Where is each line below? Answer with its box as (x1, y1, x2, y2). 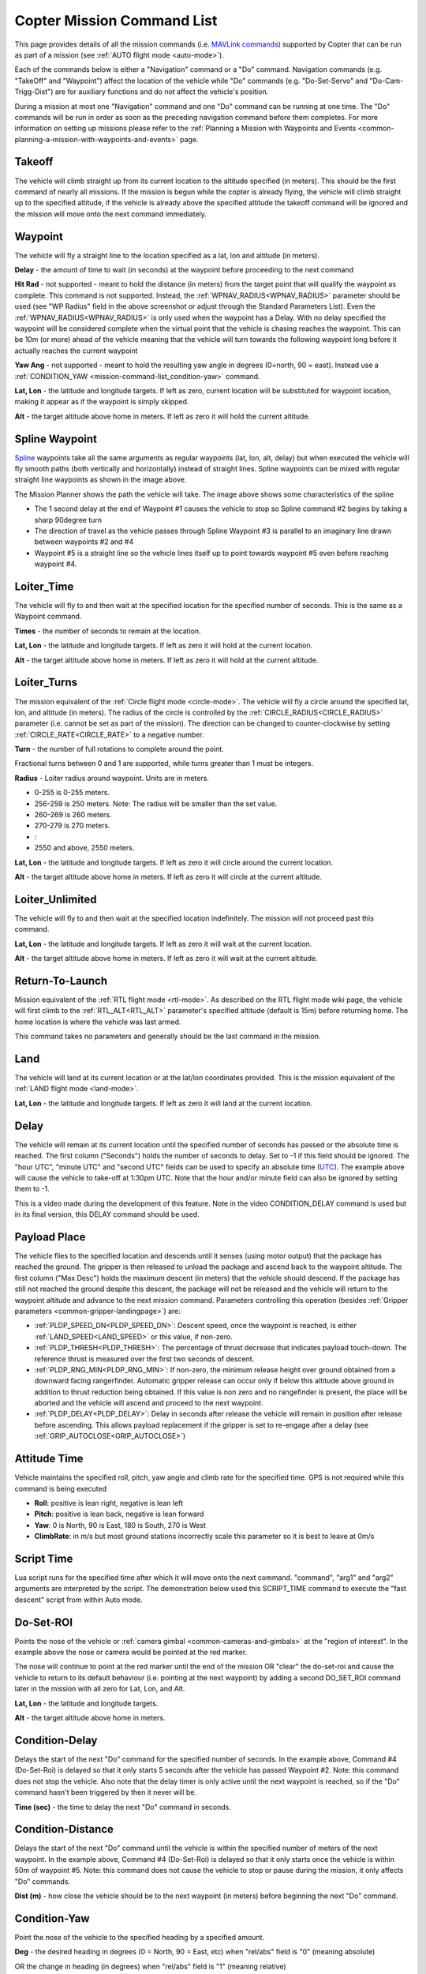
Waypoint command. (14, 612, 82, 621)
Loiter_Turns (14, 676, 78, 689)
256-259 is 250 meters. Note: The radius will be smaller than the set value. (34, 798, 278, 809)
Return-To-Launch (14, 974, 108, 987)
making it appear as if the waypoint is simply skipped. (14, 397, 189, 407)
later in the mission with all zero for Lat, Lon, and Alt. (14, 1684, 185, 1694)
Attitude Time (14, 1452, 84, 1465)
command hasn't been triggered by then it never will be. (14, 1788, 197, 1797)
